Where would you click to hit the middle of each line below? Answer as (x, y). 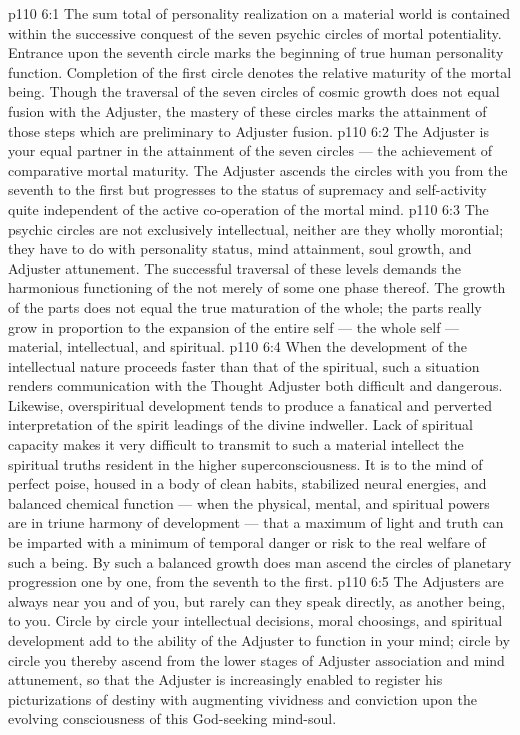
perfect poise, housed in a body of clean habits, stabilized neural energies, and (247, 483)
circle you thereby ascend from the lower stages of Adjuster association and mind (256, 659)
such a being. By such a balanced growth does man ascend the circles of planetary (260, 561)
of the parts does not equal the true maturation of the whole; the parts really (245, 306)
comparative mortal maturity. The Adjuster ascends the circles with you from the (258, 169)
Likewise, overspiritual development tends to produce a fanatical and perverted (250, 404)
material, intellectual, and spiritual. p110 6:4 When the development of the (238, 346)
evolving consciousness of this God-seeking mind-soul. (172, 718)
